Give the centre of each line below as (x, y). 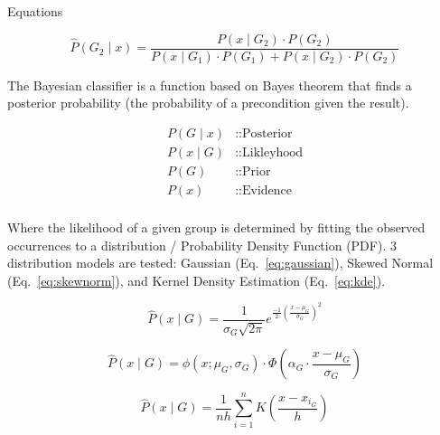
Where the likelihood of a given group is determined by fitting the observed (216, 227)
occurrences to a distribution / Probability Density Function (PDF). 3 (202, 245)
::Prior (253, 171)
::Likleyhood (269, 152)
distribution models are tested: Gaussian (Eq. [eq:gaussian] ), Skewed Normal (220, 263)
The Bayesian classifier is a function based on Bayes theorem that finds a (210, 85)
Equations (35, 11)
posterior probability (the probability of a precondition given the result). (208, 103)
